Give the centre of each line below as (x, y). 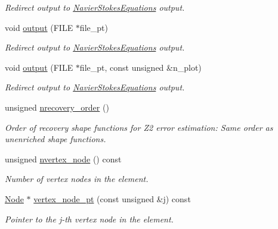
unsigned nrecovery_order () (57, 107)
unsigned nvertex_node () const (63, 159)
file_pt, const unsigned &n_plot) (140, 67)
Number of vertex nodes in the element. (77, 179)
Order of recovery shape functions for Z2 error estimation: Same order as (139, 127)
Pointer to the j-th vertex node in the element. (89, 219)
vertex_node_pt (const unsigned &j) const (112, 198)
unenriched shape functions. (55, 139)
